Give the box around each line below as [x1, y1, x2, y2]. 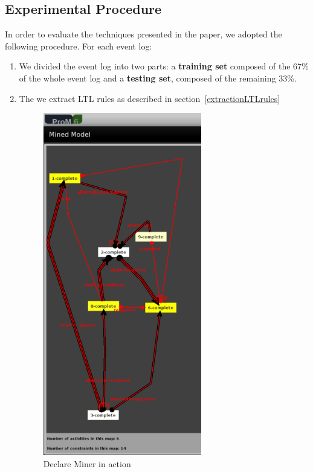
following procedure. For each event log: [5, 39, 152, 52]
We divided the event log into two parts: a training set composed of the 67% [19, 60, 309, 72]
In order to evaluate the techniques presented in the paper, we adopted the [5, 28, 282, 40]
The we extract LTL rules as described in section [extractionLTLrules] [19, 92, 280, 104]
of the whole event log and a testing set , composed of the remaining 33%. [19, 71, 297, 84]
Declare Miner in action [43, 457, 131, 470]
